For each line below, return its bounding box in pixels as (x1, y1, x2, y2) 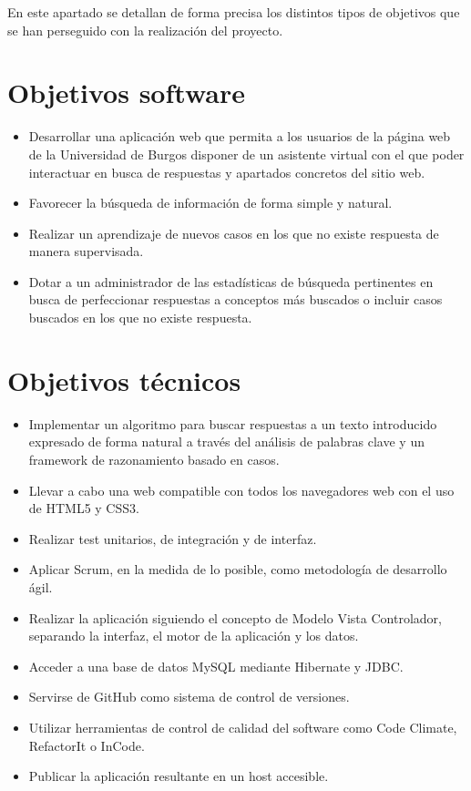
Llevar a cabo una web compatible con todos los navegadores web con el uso (28, 480, 455, 499)
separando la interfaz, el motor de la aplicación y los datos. (28, 626, 359, 645)
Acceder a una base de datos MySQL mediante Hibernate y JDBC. (28, 656, 404, 675)
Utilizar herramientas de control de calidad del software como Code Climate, (28, 717, 457, 736)
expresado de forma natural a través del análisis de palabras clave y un (28, 432, 425, 451)
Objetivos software (7, 74, 245, 111)
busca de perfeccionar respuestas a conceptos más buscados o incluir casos (28, 290, 443, 309)
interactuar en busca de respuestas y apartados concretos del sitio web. (28, 162, 425, 181)
